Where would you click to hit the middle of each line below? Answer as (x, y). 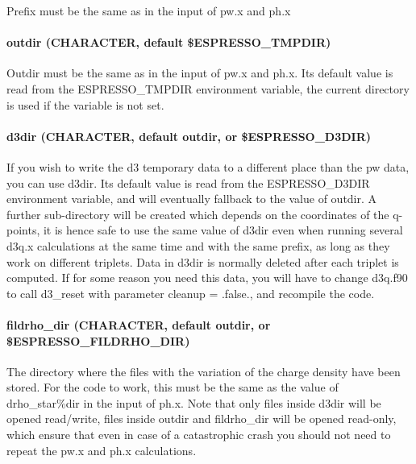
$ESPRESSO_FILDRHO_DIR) (98, 340)
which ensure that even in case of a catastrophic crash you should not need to (199, 435)
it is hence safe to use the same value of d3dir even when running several (223, 230)
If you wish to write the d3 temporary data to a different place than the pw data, (208, 166)
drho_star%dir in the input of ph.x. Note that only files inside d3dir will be (194, 402)
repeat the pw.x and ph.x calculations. (102, 450)
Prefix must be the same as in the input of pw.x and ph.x (149, 10)
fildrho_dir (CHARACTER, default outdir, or (139, 324)
